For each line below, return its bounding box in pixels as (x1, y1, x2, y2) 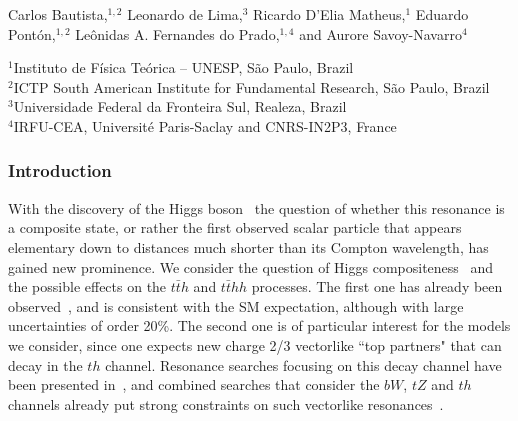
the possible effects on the (8, 276, 167, 297)
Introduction (8, 158, 112, 183)
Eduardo (415, 4, 469, 24)
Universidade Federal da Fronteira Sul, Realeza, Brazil (13, 96, 347, 117)
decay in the (8, 354, 83, 375)
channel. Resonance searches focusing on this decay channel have (105, 354, 502, 375)
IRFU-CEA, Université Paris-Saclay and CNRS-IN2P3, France (13, 115, 397, 136)
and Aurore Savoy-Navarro (299, 23, 462, 44)
